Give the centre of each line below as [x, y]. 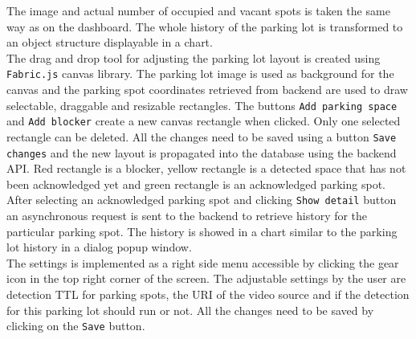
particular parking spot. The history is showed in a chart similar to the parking [202, 231]
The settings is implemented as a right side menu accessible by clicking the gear [203, 262]
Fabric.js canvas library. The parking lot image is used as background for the [200, 74]
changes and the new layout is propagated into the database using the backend [202, 152]
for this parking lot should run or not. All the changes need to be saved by [190, 310]
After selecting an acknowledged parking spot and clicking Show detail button [202, 200]
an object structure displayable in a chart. [110, 42]
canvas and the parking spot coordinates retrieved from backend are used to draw [207, 90]
